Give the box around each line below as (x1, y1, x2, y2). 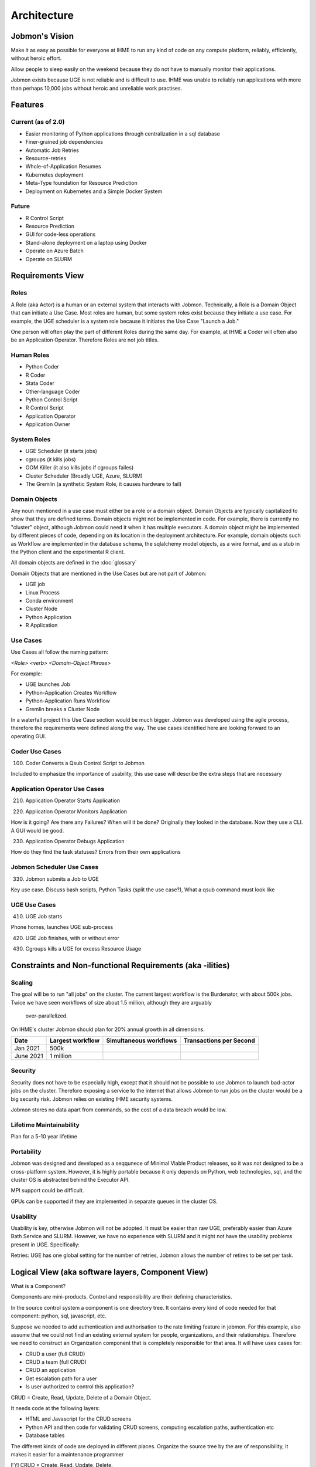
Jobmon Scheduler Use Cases (11, 863, 99, 871)
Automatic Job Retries (25, 147, 79, 154)
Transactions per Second (183, 1036, 256, 1045)
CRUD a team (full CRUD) (25, 1358, 87, 1365)
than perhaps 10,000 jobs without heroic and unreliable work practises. (11, 84, 183, 92)
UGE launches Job (25, 681, 70, 688)
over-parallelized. (25, 1012, 68, 1019)
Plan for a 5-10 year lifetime (11, 1133, 77, 1140)
